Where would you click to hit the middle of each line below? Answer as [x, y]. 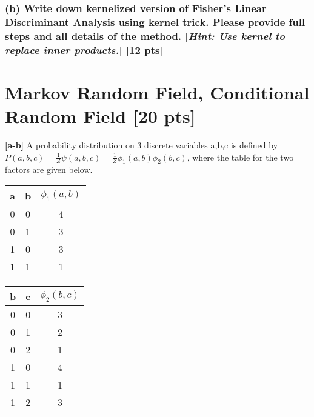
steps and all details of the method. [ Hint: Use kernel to [145, 35]
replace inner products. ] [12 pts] [84, 49]
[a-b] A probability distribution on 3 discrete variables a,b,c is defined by [142, 145]
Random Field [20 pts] [100, 115]
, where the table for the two [240, 157]
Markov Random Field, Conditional [157, 92]
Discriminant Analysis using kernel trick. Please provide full [155, 22]
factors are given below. [49, 169]
